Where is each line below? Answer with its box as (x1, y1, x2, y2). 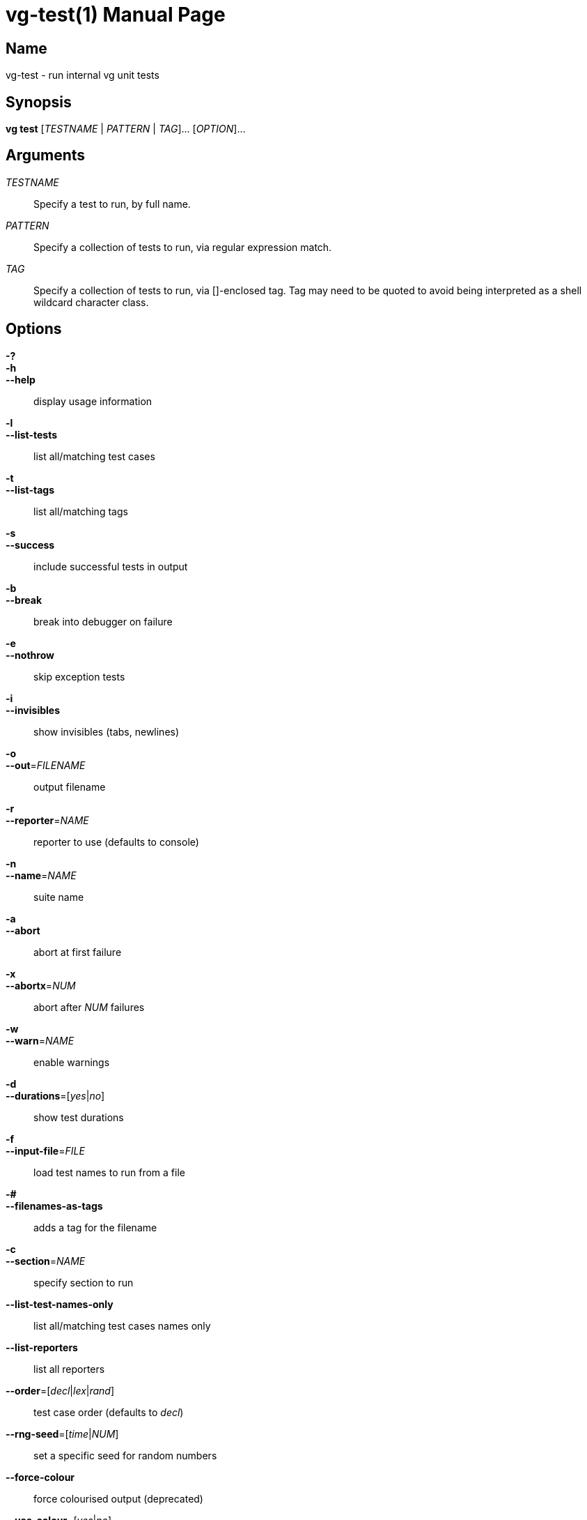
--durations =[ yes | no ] (6, 1089, 105, 1102)
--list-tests (6, 428, 58, 441)
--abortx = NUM (6, 979, 76, 991)
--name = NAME (6, 869, 77, 881)
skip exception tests (33, 670, 125, 683)
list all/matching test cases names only (33, 1319, 211, 1332)
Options (6, 320, 62, 338)
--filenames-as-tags (6, 1199, 103, 1212)
